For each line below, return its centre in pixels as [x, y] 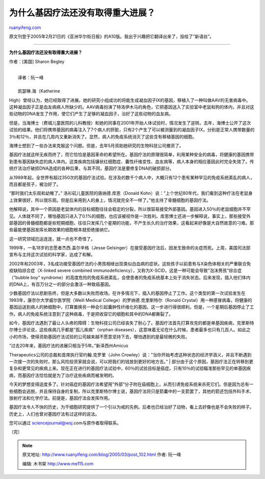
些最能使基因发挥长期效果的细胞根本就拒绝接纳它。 [61, 230]
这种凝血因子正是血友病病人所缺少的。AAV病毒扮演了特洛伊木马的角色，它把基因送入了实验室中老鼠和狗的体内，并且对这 [132, 107]
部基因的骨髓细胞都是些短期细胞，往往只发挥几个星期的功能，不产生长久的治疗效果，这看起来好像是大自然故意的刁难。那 [132, 223]
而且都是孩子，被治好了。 [35, 184]
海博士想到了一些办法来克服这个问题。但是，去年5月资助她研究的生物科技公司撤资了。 [96, 146]
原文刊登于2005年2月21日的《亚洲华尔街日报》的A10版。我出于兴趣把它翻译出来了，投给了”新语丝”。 [112, 36]
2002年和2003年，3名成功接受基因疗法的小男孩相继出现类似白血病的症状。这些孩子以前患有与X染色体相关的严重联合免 [130, 264]
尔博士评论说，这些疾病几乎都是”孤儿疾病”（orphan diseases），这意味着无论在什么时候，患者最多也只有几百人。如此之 [130, 330]
